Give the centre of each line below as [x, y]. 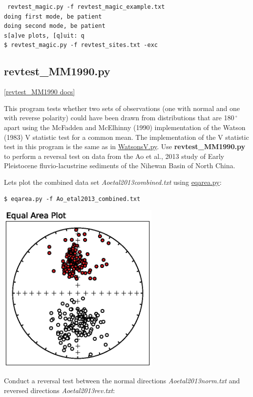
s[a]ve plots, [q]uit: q [44, 35]
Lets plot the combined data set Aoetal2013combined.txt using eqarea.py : [113, 182]
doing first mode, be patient [53, 16]
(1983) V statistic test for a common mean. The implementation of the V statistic [126, 137]
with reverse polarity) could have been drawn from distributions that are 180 [119, 118]
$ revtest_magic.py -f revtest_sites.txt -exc [81, 45]
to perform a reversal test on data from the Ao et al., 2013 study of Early [114, 156]
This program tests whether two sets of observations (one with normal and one [122, 108]
